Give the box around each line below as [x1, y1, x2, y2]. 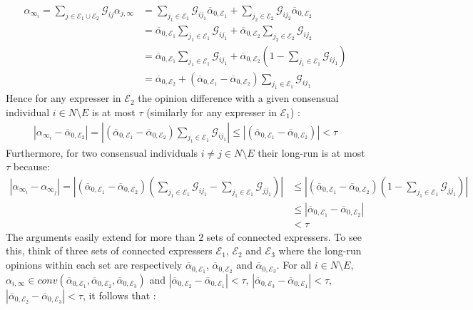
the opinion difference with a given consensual [138, 91, 339, 105]
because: [13, 159, 50, 174]
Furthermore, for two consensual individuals [6, 145, 198, 160]
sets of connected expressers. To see [206, 229, 362, 244]
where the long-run [278, 243, 362, 258]
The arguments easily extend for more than [6, 229, 195, 244]
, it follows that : [82, 287, 156, 302]
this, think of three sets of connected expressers [6, 243, 213, 258]
